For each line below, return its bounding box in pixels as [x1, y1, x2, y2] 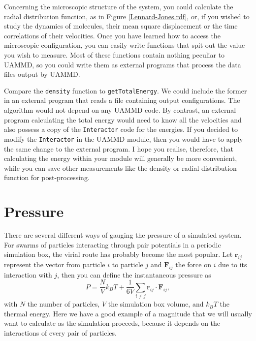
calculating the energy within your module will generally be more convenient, [4, 153, 237, 163]
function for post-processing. [4, 172, 90, 183]
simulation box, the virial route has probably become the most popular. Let [4, 249, 233, 259]
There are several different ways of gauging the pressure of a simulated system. [4, 230, 242, 240]
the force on [175, 259, 211, 269]
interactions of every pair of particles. [4, 327, 117, 338]
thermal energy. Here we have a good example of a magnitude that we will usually [4, 308, 252, 318]
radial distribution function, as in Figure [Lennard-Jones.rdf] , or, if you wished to [4, 11, 250, 21]
